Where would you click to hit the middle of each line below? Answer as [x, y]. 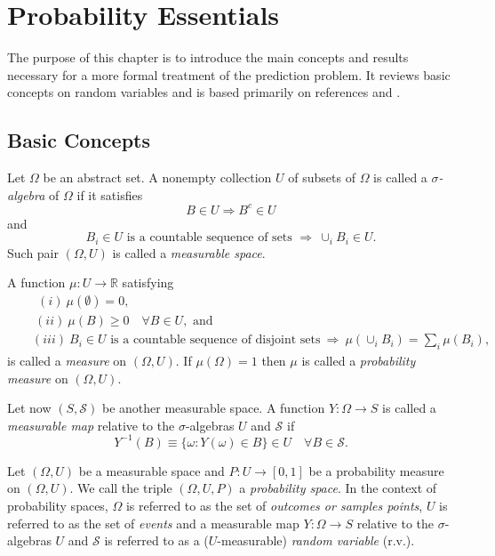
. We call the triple [121, 488]
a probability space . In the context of [338, 488]
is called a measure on [67, 360]
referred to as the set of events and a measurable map [153, 523]
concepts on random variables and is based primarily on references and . [204, 92]
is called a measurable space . [189, 252]
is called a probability [359, 360]
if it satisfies [110, 194]
